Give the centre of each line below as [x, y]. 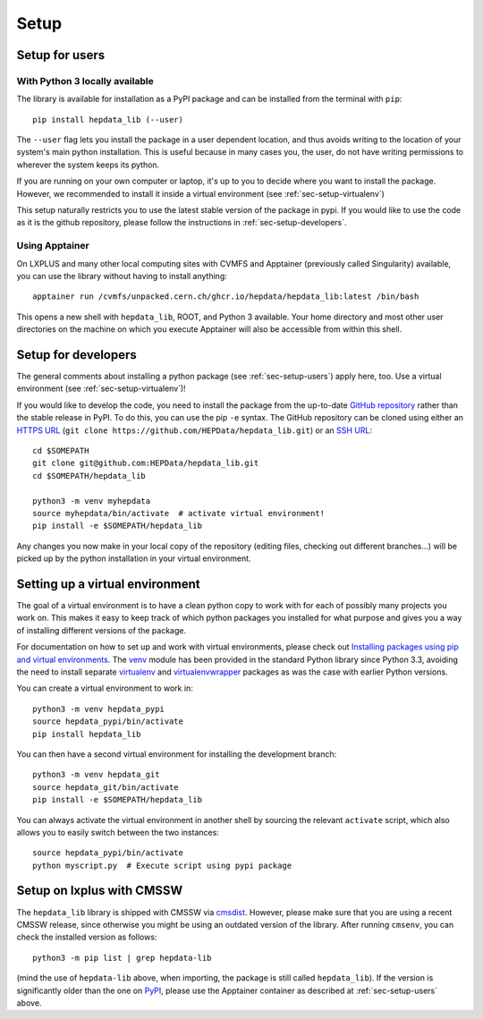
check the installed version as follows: [87, 937]
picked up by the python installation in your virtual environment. [134, 558]
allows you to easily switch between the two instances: [118, 832]
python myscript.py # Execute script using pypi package [162, 865]
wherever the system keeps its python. [88, 165]
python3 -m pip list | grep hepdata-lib [122, 958]
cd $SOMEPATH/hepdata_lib [89, 476]
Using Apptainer [53, 246]
